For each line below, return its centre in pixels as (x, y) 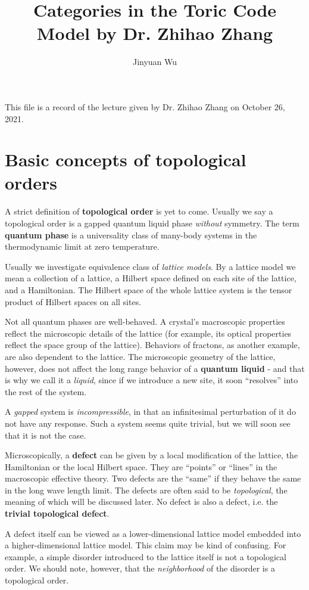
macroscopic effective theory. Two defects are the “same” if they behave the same (153, 478)
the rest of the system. (46, 391)
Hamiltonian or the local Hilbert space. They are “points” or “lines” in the (141, 466)
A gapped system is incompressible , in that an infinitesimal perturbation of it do (150, 412)
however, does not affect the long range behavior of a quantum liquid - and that (155, 368)
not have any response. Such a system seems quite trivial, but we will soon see (148, 423)
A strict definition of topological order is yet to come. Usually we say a (139, 211)
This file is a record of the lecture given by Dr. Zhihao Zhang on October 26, (145, 106)
